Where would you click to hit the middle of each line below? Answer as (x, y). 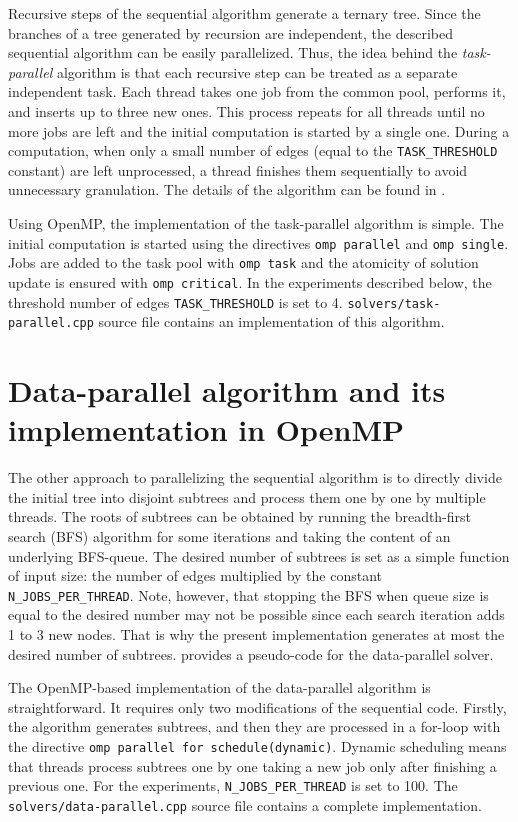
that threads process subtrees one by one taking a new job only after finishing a (252, 765)
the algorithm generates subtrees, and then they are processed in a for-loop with (254, 726)
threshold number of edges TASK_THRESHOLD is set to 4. (175, 301)
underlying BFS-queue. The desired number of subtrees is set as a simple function (259, 555)
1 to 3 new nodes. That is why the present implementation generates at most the (256, 634)
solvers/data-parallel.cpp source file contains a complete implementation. (245, 804)
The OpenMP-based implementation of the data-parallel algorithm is (219, 687)
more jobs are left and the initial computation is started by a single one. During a (259, 130)
